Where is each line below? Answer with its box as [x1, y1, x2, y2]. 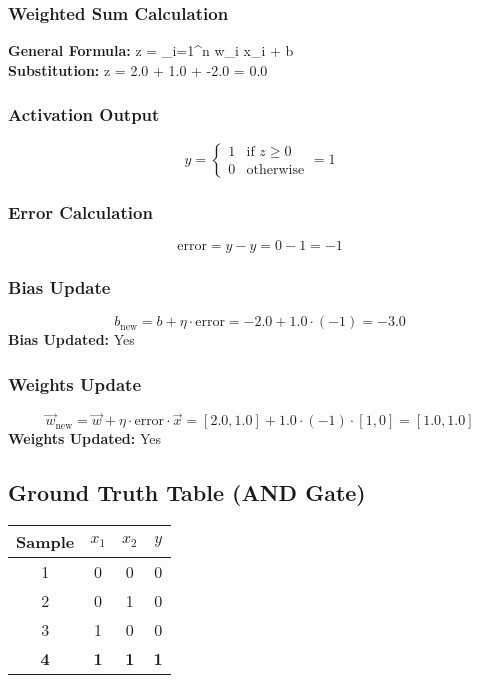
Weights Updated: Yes [8, 428, 162, 449]
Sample [16, 530, 75, 554]
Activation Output [8, 102, 160, 127]
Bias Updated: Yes [8, 329, 135, 350]
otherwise [246, 163, 305, 178]
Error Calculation [8, 199, 153, 224]
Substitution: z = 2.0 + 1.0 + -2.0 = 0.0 [8, 59, 268, 80]
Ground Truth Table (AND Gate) [8, 477, 366, 508]
